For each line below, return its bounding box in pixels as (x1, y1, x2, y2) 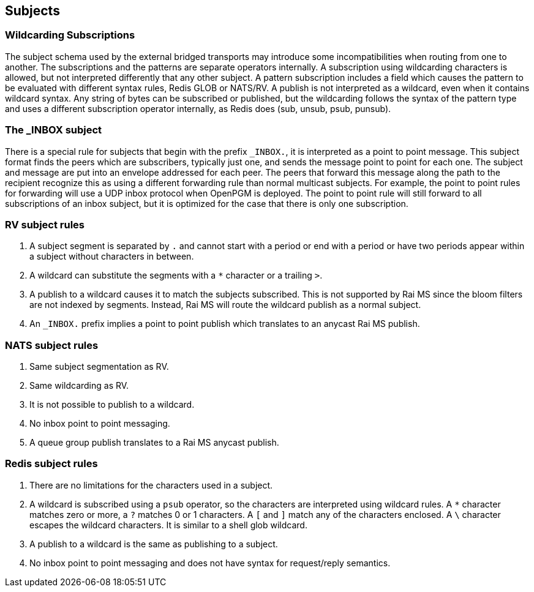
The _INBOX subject (5, 124, 102, 137)
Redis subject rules (5, 457, 98, 470)
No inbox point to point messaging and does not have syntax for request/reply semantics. (29, 557, 391, 568)
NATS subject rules (5, 339, 99, 351)
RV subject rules (5, 218, 85, 231)
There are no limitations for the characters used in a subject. (29, 479, 273, 490)
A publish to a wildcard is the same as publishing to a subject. (29, 538, 278, 549)
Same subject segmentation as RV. (29, 361, 169, 372)
